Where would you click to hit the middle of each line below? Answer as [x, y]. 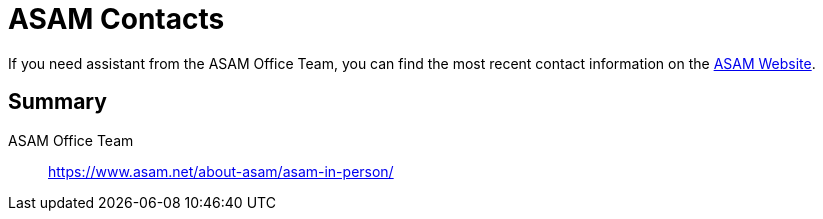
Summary [57, 102]
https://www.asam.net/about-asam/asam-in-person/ [221, 171]
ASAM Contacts [116, 19]
